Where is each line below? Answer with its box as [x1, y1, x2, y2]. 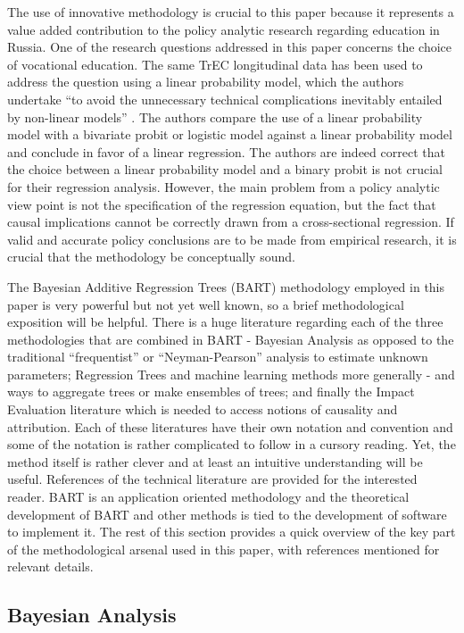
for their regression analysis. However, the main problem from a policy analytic [7, 177, 440, 196]
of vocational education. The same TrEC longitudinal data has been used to [7, 54, 423, 73]
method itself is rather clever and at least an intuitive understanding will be [7, 452, 423, 471]
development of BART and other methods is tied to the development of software [7, 504, 447, 523]
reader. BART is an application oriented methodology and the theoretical [7, 487, 410, 506]
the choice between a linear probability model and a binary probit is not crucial [7, 160, 443, 179]
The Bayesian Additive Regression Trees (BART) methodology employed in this [7, 277, 445, 296]
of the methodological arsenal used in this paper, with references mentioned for [7, 539, 440, 558]
